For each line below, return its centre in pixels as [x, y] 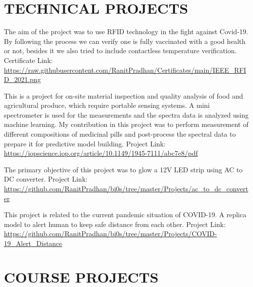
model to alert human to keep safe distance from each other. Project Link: [115, 224]
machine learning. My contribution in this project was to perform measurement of [126, 124]
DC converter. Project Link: [46, 179]
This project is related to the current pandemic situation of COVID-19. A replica [125, 215]
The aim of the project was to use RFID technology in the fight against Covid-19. [126, 31]
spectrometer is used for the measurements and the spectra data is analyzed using [126, 114]
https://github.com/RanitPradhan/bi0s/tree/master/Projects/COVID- [110, 234]
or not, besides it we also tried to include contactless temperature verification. [120, 51]
